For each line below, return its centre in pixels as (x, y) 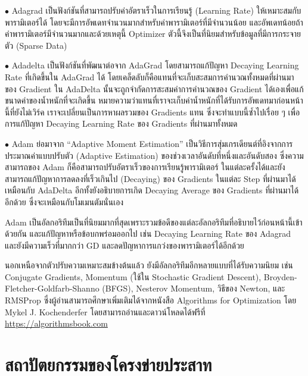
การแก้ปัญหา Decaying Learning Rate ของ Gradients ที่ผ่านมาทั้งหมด (121, 123)
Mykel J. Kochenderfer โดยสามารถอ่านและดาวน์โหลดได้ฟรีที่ (105, 311)
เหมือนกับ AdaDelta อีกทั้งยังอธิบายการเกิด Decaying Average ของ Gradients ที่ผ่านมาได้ (152, 190)
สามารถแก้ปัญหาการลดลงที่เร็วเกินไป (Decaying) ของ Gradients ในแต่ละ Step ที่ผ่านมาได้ (150, 178)
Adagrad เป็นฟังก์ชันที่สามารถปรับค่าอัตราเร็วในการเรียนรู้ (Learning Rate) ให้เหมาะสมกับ (156, 10)
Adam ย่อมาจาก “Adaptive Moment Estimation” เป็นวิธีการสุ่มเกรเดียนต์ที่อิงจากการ (152, 143)
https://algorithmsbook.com (56, 323)
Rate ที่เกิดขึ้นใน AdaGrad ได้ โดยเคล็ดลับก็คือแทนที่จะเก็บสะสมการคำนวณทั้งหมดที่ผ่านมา (150, 76)
